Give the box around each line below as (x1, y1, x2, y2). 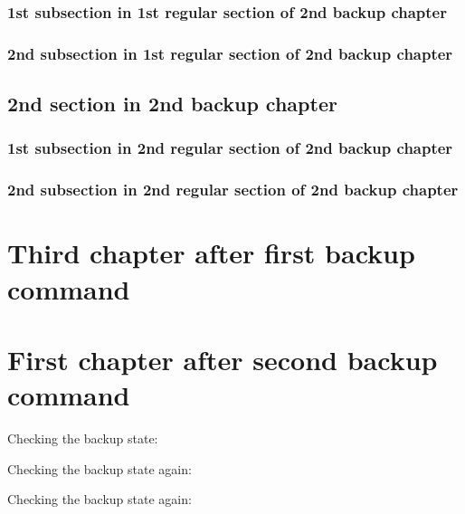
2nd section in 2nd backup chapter (7, 90, 337, 118)
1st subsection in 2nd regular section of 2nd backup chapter (7, 137, 453, 159)
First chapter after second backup (7, 340, 438, 377)
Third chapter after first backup (7, 234, 415, 271)
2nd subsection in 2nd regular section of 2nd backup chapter (7, 178, 459, 201)
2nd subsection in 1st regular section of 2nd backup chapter (7, 42, 453, 64)
